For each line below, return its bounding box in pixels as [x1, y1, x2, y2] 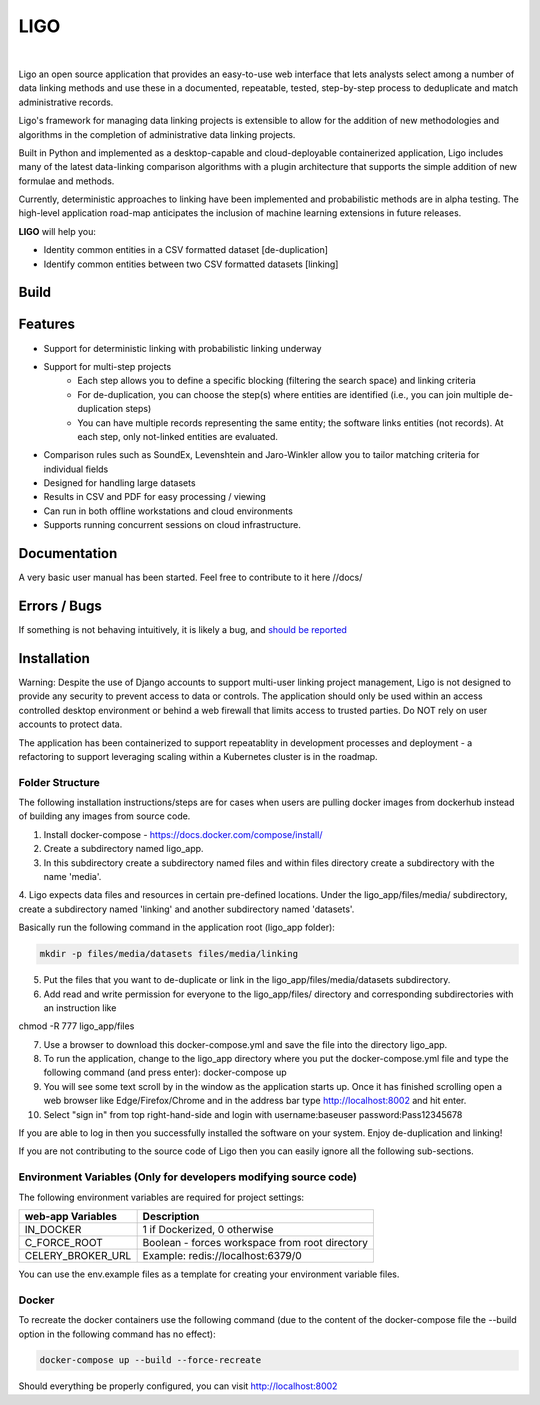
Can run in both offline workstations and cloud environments [43, 505, 294, 517]
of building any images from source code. [18, 810, 191, 822]
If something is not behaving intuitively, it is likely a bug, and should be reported [18, 624, 347, 636]
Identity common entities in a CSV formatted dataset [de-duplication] [43, 244, 329, 256]
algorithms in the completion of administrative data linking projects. [18, 128, 296, 140]
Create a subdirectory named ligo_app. [43, 843, 204, 855]
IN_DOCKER [24, 1222, 82, 1236]
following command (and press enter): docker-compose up [43, 1066, 287, 1079]
